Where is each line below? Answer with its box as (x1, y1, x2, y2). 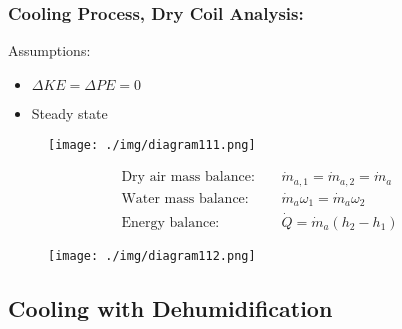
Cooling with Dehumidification (8, 292, 333, 323)
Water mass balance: (121, 192, 249, 206)
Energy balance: (121, 215, 220, 230)
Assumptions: (8, 40, 91, 61)
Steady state (31, 102, 108, 123)
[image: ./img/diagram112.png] (48, 248, 256, 263)
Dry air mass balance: (121, 170, 255, 185)
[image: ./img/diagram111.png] (48, 138, 256, 153)
